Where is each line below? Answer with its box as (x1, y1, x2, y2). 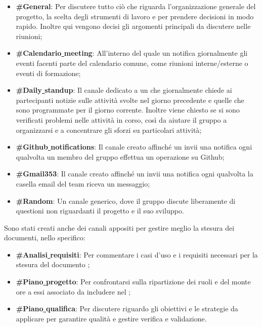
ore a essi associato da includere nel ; (16, 286, 131, 297)
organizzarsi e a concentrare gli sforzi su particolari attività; (16, 124, 202, 135)
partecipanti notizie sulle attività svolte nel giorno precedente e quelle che (16, 94, 244, 105)
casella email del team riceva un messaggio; (16, 178, 150, 189)
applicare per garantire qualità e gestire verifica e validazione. (16, 313, 207, 323)
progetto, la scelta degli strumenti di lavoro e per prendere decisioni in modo (16, 11, 254, 21)
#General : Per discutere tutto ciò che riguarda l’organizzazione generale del (16, 1, 256, 11)
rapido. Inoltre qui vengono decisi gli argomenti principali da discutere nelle (16, 21, 251, 31)
